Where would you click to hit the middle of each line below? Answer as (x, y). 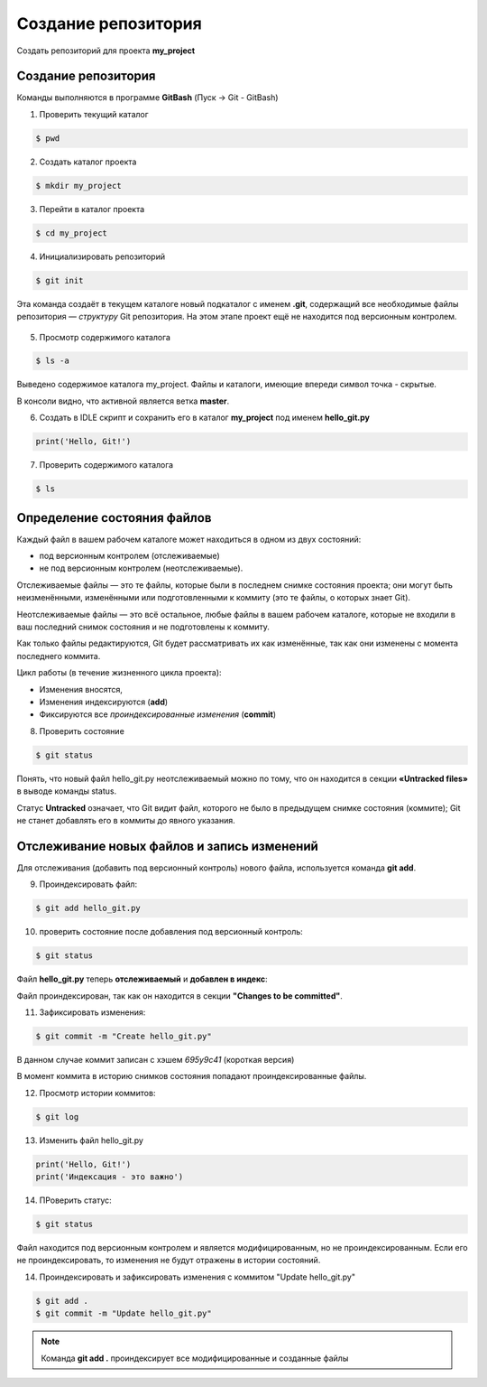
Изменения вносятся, (81, 689)
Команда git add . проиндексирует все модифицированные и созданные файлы (195, 1358)
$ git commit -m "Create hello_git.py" (124, 1036)
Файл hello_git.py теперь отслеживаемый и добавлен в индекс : (142, 979)
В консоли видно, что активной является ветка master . (123, 401)
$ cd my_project (72, 233)
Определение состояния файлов (114, 518)
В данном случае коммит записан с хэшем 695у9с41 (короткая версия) (156, 1059)
